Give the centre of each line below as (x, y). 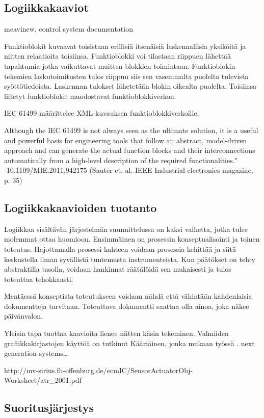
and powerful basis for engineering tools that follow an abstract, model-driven (126, 140)
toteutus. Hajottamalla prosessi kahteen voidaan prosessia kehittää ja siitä (120, 249)
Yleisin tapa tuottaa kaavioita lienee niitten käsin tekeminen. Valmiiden (116, 333)
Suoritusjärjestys (49, 408)
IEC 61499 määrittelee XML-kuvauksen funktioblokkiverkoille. (102, 113)
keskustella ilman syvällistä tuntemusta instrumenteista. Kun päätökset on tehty (130, 259)
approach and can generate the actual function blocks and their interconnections (130, 150)
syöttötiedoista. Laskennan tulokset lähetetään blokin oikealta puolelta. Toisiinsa (130, 86)
